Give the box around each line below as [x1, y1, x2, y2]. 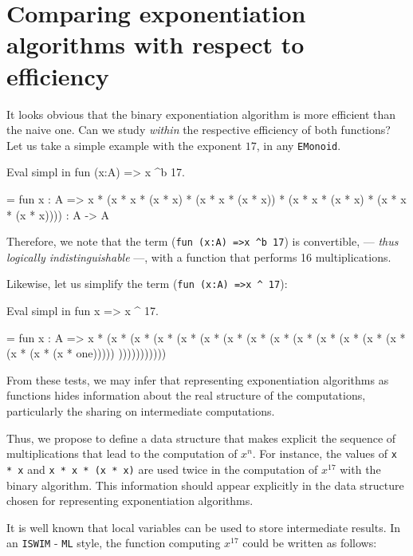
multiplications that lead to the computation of [6, 445, 238, 462]
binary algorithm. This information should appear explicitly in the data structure [6, 476, 404, 493]
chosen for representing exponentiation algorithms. [6, 492, 254, 509]
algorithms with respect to [6, 28, 305, 61]
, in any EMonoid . [256, 136, 341, 153]
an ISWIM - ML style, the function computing [6, 534, 221, 551]
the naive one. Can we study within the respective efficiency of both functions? [6, 121, 391, 138]
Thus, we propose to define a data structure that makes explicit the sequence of [6, 429, 396, 446]
